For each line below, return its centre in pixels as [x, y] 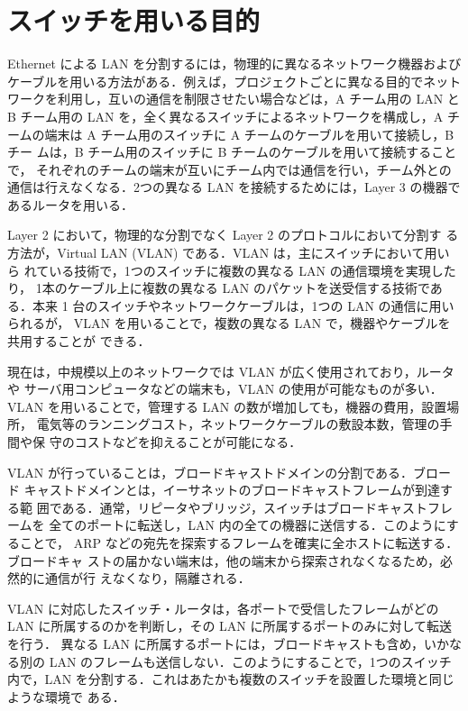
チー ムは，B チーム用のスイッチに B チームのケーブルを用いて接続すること [232, 152]
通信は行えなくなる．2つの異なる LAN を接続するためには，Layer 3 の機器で [234, 187]
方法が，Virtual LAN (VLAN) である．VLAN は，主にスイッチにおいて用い [229, 253]
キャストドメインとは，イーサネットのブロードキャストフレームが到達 [232, 490]
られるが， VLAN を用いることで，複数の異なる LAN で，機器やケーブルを [229, 323]
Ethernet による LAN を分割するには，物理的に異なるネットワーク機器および [234, 64]
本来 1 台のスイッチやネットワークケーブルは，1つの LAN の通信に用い [243, 305]
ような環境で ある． [66, 696]
